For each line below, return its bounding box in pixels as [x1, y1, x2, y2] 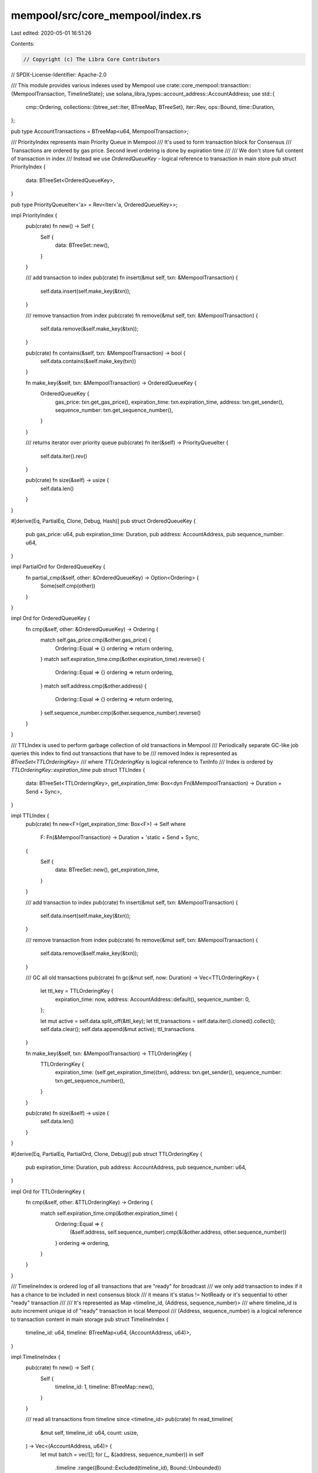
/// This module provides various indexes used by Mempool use [11, 82, 165, 89]
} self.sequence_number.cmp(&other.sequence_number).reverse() [40, 709, 201, 716]
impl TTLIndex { [11, 812, 49, 819]
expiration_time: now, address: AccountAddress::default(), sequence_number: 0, [55, 996, 250, 1003]
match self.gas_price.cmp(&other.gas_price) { [40, 636, 151, 643]
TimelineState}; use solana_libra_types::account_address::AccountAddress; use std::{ [67, 90, 275, 97]
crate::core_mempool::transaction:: [166, 82, 251, 89]
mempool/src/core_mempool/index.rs [11, 9, 202, 22]
